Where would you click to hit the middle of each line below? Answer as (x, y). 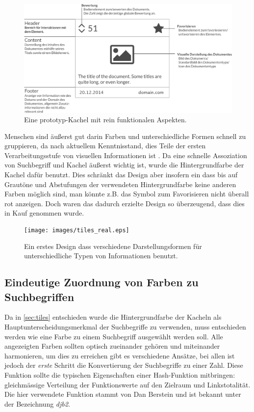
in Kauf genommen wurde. (44, 213)
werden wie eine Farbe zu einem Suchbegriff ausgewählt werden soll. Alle (114, 336)
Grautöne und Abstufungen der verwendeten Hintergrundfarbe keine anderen (120, 184)
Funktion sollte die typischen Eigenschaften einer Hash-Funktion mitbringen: (120, 375)
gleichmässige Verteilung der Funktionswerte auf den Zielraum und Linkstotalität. (127, 384)
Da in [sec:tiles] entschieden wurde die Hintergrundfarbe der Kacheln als (113, 317)
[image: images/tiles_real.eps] (77, 231)
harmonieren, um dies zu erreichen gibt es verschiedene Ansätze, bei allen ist (120, 355)
